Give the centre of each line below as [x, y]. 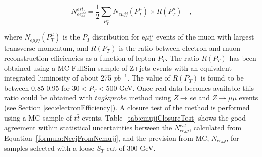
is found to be [222, 78]
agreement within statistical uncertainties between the [88, 127]
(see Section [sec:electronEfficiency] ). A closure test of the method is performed [127, 107]
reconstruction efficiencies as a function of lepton [80, 57]
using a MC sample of [38, 117]
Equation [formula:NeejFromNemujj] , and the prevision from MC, [107, 138]
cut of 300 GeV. [131, 148]
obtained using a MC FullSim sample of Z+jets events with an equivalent [118, 68]
